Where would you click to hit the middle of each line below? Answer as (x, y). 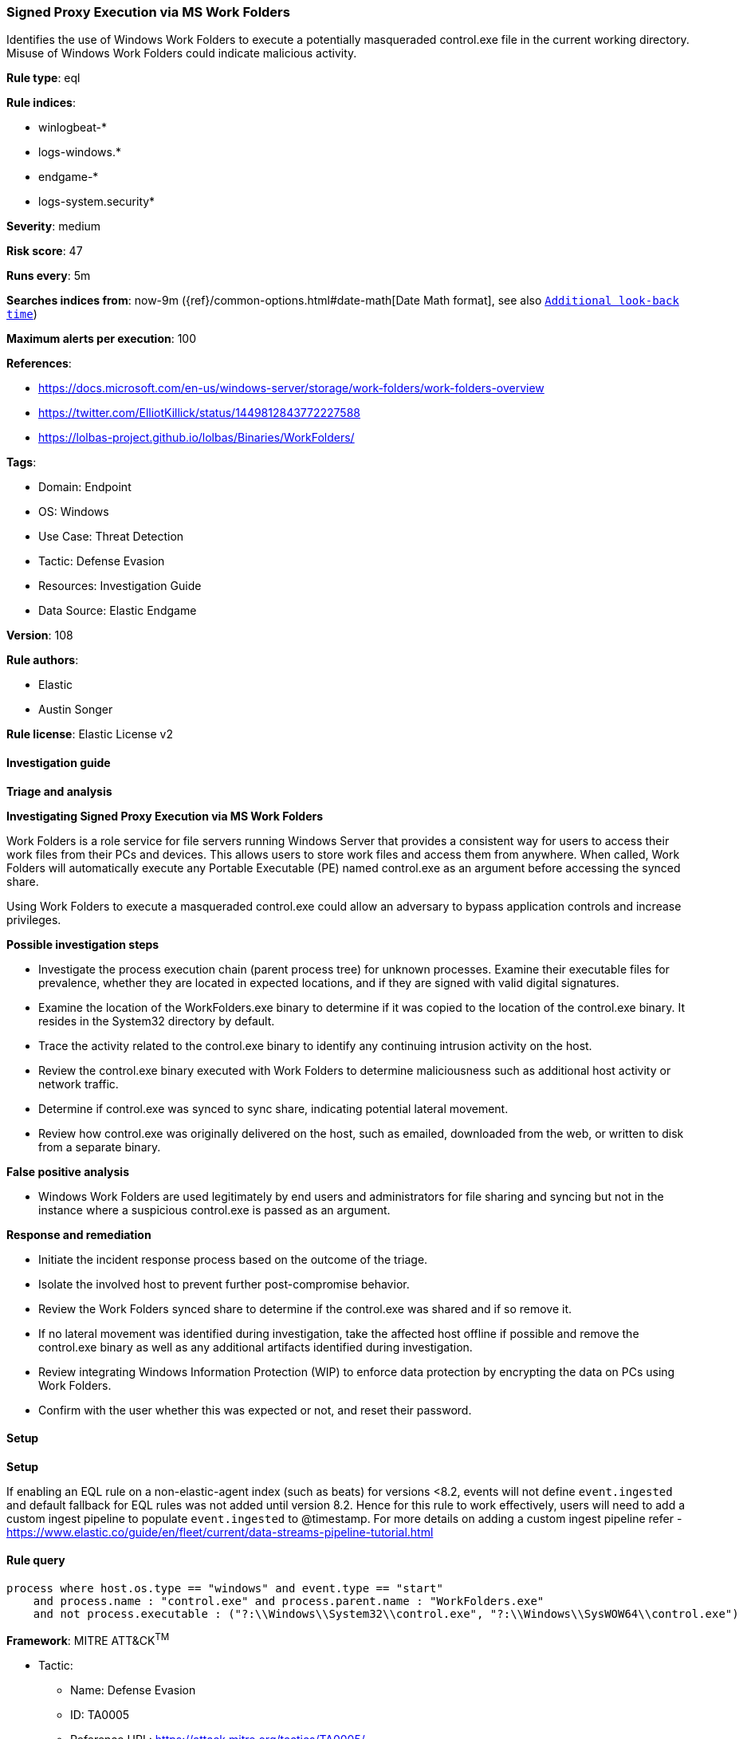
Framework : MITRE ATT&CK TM (88, 1639)
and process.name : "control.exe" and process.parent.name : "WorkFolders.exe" (289, 1601)
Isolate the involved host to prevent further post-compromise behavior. (224, 1284)
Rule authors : (43, 660)
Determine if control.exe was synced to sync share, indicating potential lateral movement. (273, 1108)
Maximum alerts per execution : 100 (102, 339)
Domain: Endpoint (85, 487)
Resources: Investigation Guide (120, 586)
